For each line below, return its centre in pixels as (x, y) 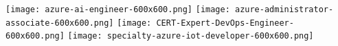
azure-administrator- (284, 9)
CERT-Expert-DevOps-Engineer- (225, 23)
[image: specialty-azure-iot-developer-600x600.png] (191, 36)
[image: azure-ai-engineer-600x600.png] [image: (118, 9)
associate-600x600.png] (60, 23)
